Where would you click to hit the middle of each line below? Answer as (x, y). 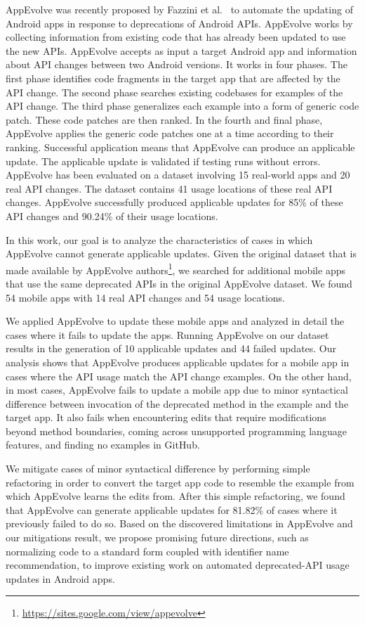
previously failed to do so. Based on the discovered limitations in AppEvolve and (179, 523)
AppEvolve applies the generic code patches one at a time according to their (170, 133)
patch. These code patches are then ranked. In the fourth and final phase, (164, 119)
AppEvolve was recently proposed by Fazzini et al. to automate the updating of (179, 9)
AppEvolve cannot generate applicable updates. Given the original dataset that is (181, 253)
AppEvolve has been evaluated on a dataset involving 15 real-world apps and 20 (178, 175)
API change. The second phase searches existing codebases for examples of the (174, 92)
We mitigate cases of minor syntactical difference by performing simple (158, 469)
